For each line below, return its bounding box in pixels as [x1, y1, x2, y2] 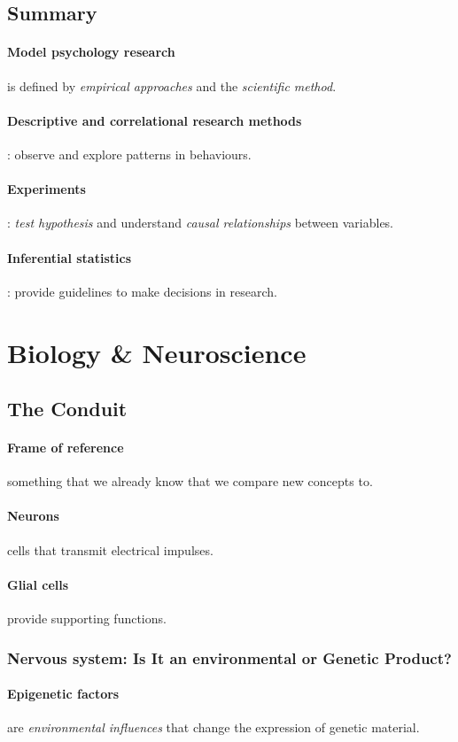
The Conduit [7, 395, 128, 422]
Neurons [7, 506, 59, 525]
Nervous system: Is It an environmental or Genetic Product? [7, 646, 452, 669]
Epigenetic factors [7, 684, 120, 703]
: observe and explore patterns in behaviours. [7, 144, 252, 163]
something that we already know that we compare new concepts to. [7, 472, 373, 491]
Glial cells [7, 575, 69, 593]
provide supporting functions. [7, 609, 167, 628]
